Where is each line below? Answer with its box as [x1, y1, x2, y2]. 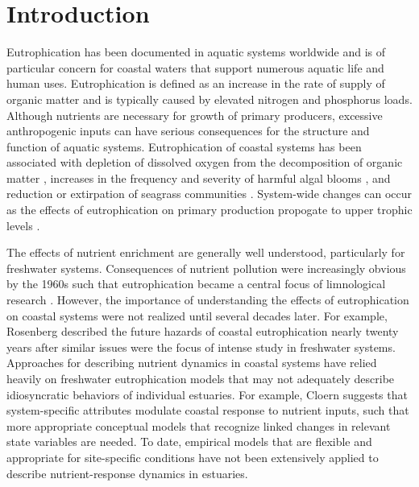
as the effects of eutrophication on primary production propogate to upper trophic [6, 201, 413, 218]
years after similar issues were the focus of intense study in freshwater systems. [6, 338, 396, 355]
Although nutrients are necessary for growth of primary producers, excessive [6, 106, 383, 123]
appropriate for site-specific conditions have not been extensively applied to [6, 448, 379, 465]
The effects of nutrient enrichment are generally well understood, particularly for [6, 244, 405, 261]
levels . [6, 217, 40, 233]
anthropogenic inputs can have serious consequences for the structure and [6, 122, 370, 139]
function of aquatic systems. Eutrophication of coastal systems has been [6, 138, 362, 155]
